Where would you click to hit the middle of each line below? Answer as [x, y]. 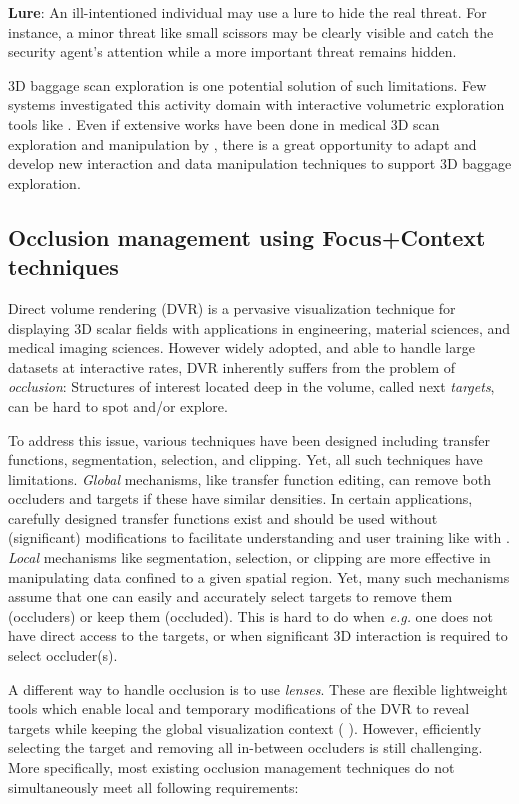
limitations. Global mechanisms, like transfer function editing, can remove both [249, 478]
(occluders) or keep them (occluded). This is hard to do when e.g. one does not [251, 615]
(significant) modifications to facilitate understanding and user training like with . [259, 537]
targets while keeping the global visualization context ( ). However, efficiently [245, 727]
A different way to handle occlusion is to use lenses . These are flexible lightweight [258, 688]
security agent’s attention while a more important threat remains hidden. [232, 51]
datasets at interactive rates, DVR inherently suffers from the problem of [232, 366]
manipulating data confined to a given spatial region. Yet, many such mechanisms [259, 576]
